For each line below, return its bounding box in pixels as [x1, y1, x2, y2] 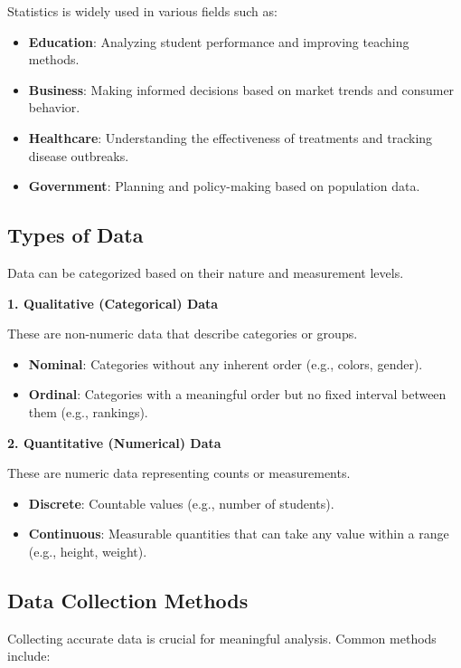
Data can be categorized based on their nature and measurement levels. [7, 262, 404, 282]
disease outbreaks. [28, 146, 129, 165]
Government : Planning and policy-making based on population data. [28, 177, 420, 196]
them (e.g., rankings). [28, 402, 148, 421]
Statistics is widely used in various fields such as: [7, 2, 278, 20]
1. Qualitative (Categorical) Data [7, 293, 219, 312]
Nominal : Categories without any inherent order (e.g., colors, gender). [28, 354, 423, 373]
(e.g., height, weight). [28, 541, 147, 560]
